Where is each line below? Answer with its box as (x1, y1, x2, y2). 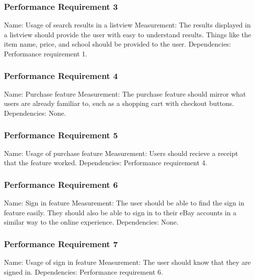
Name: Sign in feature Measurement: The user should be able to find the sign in (4, 198, 245, 208)
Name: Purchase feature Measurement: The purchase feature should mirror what (4, 88, 246, 99)
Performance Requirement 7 (4, 237, 118, 250)
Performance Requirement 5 (4, 128, 118, 141)
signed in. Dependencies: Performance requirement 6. (4, 266, 163, 277)
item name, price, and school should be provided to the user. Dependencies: (4, 39, 231, 49)
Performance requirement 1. (4, 49, 87, 58)
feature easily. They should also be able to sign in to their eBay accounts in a (4, 207, 236, 217)
